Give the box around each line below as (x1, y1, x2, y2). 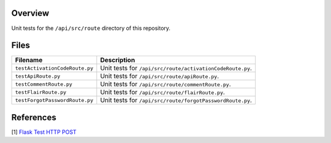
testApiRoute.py (15, 73, 61, 79)
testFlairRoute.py (15, 89, 67, 95)
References (11, 112, 56, 122)
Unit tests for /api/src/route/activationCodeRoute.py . (100, 64, 253, 73)
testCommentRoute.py (15, 81, 73, 87)
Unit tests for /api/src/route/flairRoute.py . (100, 88, 225, 97)
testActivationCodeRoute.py (15, 65, 94, 71)
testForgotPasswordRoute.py (15, 97, 94, 103)
